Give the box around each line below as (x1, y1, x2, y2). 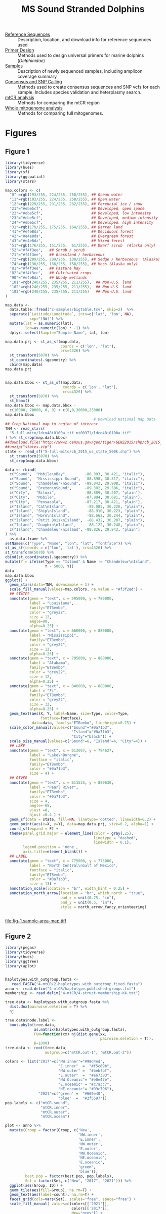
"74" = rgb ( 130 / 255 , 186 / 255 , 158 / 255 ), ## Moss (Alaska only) (9, 261, 138, 266)
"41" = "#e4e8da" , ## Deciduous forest (9, 229, 134, 234)
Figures (5, 128, 37, 139)
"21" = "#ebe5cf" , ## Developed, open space (9, 206, 145, 211)
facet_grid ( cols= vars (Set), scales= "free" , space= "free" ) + (9, 1197, 136, 1202)
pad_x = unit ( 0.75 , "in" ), (60, 895, 116, 900)
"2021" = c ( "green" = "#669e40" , (38, 1091, 105, 1096)
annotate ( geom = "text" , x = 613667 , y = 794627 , (9, 748, 114, 753)
